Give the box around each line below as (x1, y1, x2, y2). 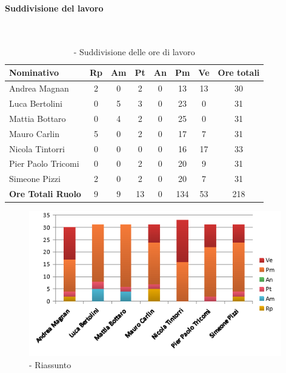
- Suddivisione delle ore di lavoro (73, 45, 195, 58)
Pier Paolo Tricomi (9, 157, 79, 170)
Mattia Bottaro (9, 112, 66, 124)
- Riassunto (29, 358, 71, 371)
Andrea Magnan (9, 82, 69, 95)
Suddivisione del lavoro (5, 1, 104, 14)
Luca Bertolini (9, 97, 62, 109)
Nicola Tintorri (9, 142, 65, 155)
